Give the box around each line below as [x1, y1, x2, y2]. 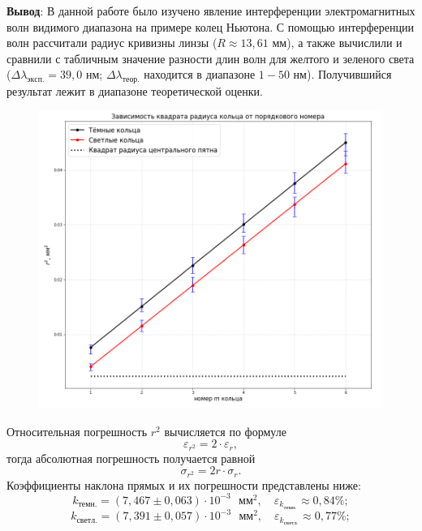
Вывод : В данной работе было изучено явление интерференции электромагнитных [6, 2, 416, 19]
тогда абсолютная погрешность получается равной [6, 449, 256, 466]
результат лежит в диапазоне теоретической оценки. [6, 83, 263, 100]
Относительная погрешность [6, 422, 148, 439]
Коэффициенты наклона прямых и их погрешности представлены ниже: [6, 476, 361, 493]
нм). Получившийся [293, 66, 392, 83]
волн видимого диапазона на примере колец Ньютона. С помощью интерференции [6, 18, 414, 35]
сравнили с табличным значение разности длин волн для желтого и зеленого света [6, 49, 415, 66]
